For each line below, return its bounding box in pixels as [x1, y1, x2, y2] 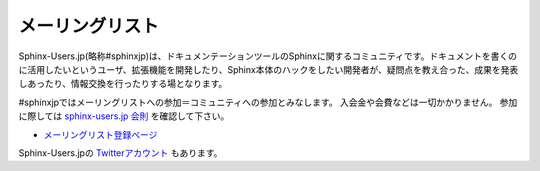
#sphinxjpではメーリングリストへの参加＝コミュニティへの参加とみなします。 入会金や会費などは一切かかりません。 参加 [18, 96, 518, 108]
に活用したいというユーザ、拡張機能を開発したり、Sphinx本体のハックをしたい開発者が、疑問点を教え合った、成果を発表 [18, 63, 519, 75]
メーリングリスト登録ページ [43, 128, 158, 140]
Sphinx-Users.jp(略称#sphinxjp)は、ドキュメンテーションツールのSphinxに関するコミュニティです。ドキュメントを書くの [18, 50, 517, 62]
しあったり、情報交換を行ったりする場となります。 [18, 78, 228, 90]
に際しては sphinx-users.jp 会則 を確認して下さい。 [18, 110, 230, 122]
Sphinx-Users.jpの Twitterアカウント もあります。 [18, 146, 223, 159]
